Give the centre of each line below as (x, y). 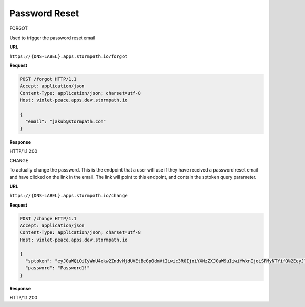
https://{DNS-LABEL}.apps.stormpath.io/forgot (68, 56)
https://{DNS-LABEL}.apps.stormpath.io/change (68, 196)
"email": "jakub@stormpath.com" (66, 122)
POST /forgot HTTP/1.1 (48, 79)
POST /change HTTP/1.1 (48, 218)
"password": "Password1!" (58, 268)
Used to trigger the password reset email (52, 38)
